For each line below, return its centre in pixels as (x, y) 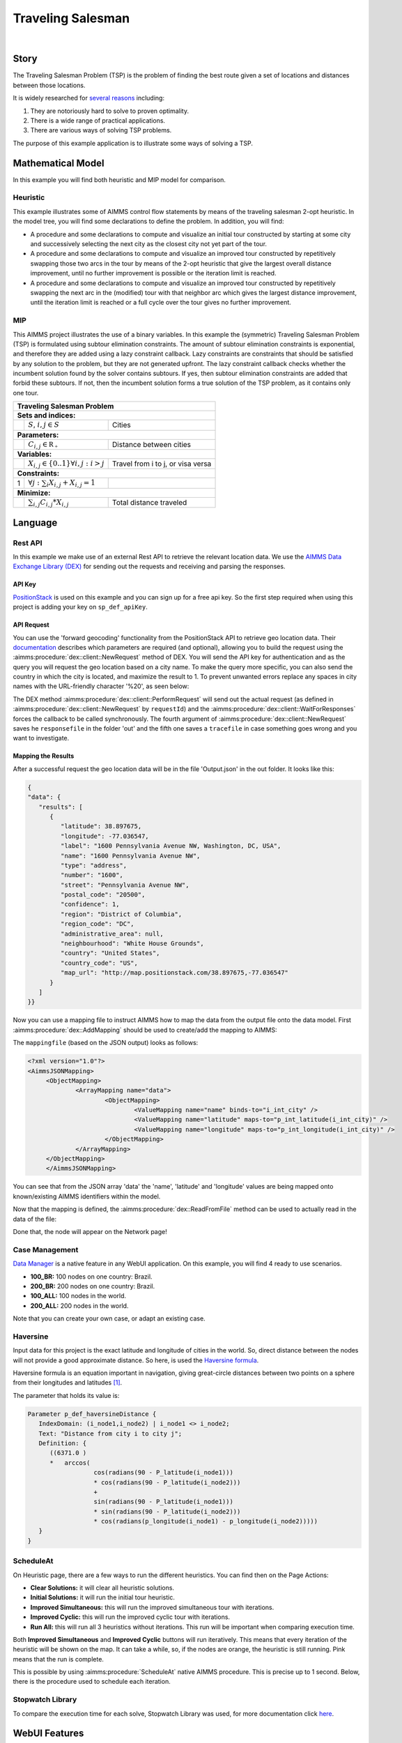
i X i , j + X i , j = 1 (71, 484)
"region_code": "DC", (98, 924)
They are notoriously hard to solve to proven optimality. (110, 111)
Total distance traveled (149, 502)
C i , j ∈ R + (43, 444)
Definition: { (63, 1443)
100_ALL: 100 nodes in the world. (78, 1296)
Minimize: (34, 493)
